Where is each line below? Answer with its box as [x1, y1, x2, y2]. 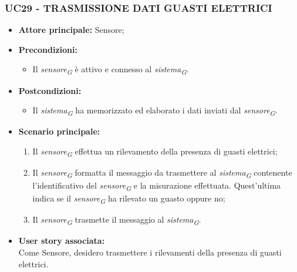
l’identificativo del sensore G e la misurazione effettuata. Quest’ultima [32, 179, 281, 193]
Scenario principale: [18, 125, 100, 137]
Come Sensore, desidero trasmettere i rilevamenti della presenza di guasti [18, 246, 282, 258]
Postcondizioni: [18, 84, 82, 96]
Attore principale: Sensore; [18, 23, 124, 36]
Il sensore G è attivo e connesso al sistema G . [32, 63, 189, 77]
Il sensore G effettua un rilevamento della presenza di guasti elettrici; [32, 145, 278, 159]
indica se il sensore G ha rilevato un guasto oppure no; [32, 192, 225, 206]
